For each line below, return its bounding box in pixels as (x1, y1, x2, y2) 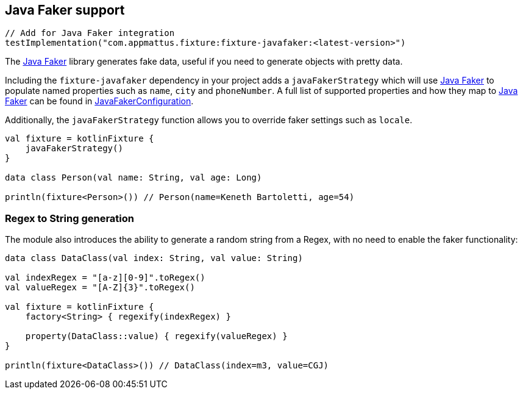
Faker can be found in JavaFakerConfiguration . (5, 96, 194, 107)
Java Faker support (5, 2, 125, 18)
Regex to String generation (5, 212, 135, 224)
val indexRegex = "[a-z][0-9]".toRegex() (5, 273, 205, 283)
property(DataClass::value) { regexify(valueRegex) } (25, 331, 288, 342)
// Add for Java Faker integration (5, 28, 175, 38)
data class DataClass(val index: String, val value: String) (5, 253, 303, 263)
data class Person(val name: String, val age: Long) (5, 173, 262, 183)
